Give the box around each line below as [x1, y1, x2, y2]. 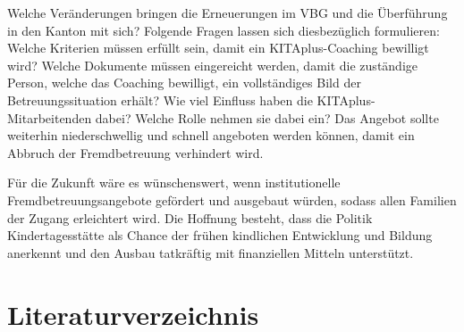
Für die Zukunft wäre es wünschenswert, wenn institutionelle [7, 173, 341, 192]
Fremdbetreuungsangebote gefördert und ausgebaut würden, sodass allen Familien [7, 190, 457, 209]
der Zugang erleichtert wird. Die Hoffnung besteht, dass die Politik [7, 208, 373, 227]
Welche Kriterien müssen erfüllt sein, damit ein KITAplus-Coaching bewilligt [7, 38, 429, 57]
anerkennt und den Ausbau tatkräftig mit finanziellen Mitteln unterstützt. [7, 243, 414, 261]
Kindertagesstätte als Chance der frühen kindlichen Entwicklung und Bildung [7, 226, 433, 245]
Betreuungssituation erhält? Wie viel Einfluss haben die [7, 90, 313, 109]
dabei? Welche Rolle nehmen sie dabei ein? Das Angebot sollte [95, 108, 439, 127]
